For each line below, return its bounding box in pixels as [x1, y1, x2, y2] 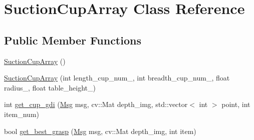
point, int [221, 99, 250, 109]
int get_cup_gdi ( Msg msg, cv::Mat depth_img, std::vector [4, 99, 188, 109]
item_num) [4, 108, 39, 119]
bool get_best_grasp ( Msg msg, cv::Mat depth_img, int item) [4, 125, 196, 136]
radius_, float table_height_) [4, 82, 96, 92]
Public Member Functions [4, 32, 141, 47]
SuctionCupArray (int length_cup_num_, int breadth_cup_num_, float [4, 72, 230, 83]
